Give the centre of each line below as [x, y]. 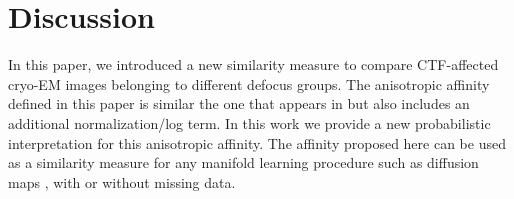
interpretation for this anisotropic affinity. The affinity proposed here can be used [257, 142]
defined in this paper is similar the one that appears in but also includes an [239, 103]
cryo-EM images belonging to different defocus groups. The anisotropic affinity [249, 83]
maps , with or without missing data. [122, 181]
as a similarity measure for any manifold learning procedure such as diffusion [243, 162]
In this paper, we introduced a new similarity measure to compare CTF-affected [253, 64]
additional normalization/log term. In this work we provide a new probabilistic [249, 122]
